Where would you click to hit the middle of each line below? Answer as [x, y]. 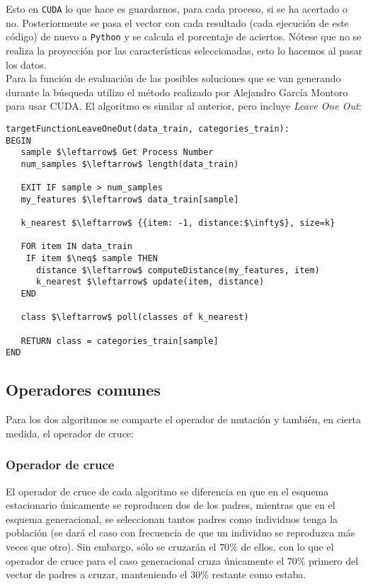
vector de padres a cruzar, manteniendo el [97, 574]
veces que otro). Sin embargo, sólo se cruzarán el [111, 546]
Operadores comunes [83, 390]
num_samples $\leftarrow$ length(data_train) [130, 164]
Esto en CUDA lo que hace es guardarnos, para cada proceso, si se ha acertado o [177, 8]
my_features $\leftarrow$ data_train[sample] [130, 199]
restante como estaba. [259, 574]
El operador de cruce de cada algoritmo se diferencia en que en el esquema [167, 491]
